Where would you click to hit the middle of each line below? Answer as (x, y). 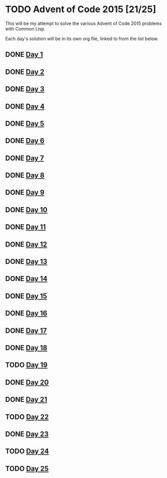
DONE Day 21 (26, 400)
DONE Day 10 (26, 210)
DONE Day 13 (26, 262)
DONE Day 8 (25, 175)
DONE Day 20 (27, 382)
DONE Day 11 (26, 227)
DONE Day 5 (25, 124)
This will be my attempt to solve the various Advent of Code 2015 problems (83, 23)
